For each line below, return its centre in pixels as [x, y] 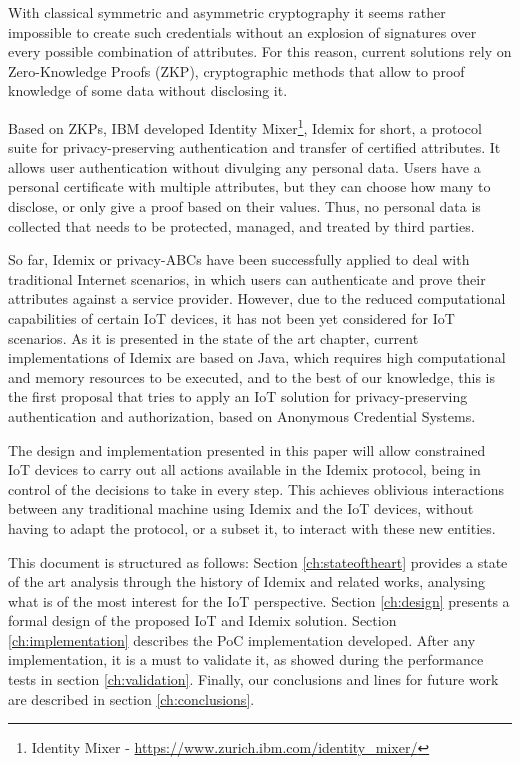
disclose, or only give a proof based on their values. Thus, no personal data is [244, 206]
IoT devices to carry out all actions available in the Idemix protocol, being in [244, 469]
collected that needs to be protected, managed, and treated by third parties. [241, 225]
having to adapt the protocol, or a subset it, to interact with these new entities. [252, 527]
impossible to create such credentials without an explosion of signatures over [242, 31]
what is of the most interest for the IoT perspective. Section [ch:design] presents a [259, 600]
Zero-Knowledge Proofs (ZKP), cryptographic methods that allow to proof [236, 70]
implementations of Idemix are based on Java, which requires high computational [257, 357]
